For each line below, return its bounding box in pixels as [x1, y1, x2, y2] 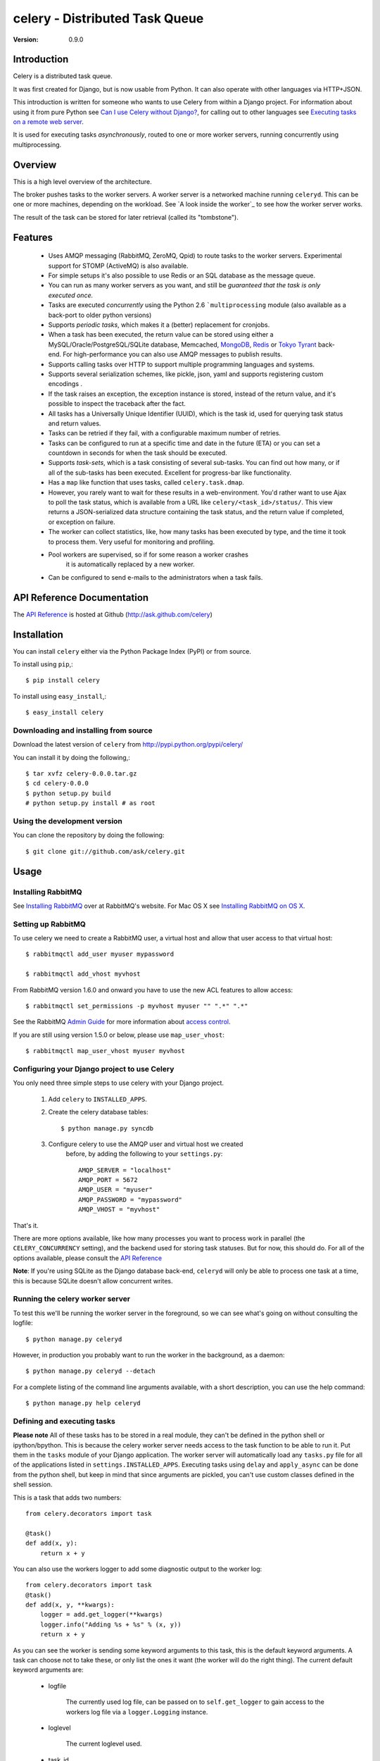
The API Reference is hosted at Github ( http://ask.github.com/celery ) [13, 610, 213, 618]
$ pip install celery [25, 676, 100, 685]
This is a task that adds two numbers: [13, 1493, 122, 1502]
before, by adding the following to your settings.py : [65, 1150, 223, 1158]
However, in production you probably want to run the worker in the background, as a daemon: [13, 1350, 285, 1359]
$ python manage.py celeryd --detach [25, 1367, 156, 1375]
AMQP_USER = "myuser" [78, 1186, 153, 1194]
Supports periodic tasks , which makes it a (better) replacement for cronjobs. [48, 321, 270, 329]
